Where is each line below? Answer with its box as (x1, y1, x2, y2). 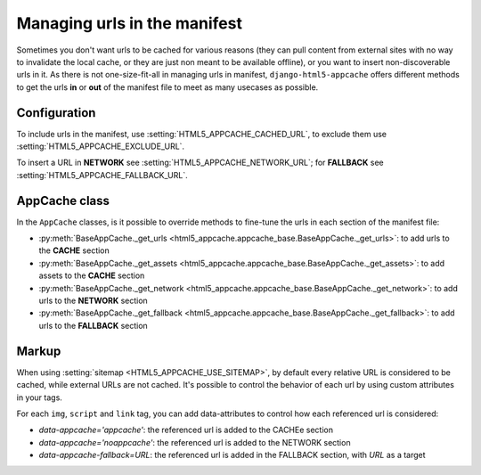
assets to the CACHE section (38, 270, 145, 281)
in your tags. (16, 392, 62, 403)
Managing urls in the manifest (16, 13, 242, 33)
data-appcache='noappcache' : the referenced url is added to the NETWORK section (38, 437, 351, 447)
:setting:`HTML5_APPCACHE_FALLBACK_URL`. (16, 169, 189, 180)
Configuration (16, 105, 96, 120)
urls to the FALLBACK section (38, 320, 149, 331)
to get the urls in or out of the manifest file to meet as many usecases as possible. (16, 81, 319, 93)
